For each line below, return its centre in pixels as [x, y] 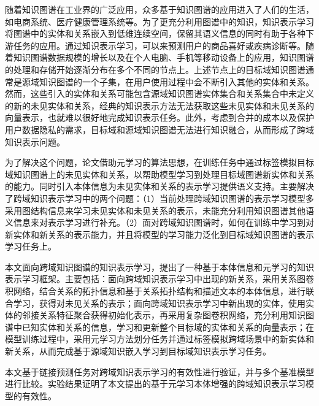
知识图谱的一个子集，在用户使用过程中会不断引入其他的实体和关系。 [176, 81]
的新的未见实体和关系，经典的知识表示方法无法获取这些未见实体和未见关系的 [159, 105]
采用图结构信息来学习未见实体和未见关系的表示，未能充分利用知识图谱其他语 [159, 210]
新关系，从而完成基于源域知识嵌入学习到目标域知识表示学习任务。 [138, 351]
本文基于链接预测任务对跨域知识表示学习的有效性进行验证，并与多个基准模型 [159, 371]
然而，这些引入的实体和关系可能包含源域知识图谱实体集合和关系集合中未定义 [159, 94]
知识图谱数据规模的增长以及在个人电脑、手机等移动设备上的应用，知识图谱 [163, 57]
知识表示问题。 [35, 141]
